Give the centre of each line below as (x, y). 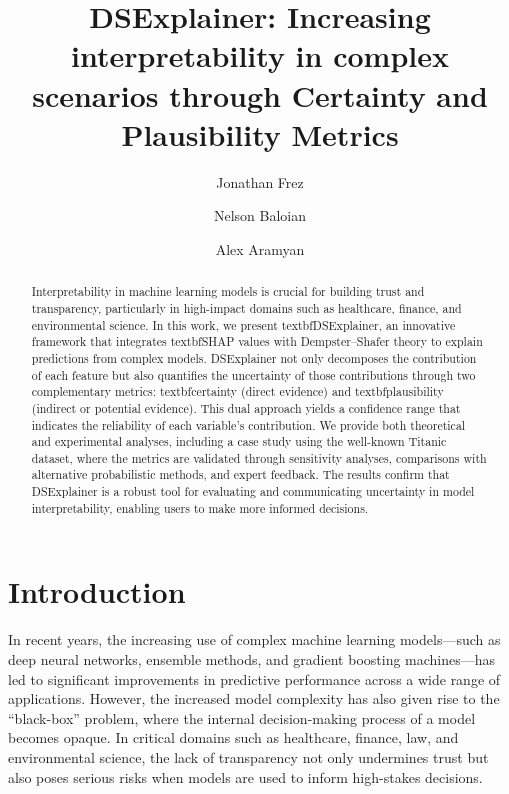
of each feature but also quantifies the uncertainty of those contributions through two (253, 374)
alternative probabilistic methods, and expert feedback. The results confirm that (240, 474)
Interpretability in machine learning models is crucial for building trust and (228, 291)
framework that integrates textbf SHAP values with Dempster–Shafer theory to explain (257, 341)
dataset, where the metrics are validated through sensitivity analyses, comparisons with (259, 457)
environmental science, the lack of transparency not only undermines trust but (248, 756)
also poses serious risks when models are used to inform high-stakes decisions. (245, 776)
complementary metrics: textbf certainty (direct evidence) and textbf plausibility (237, 391)
